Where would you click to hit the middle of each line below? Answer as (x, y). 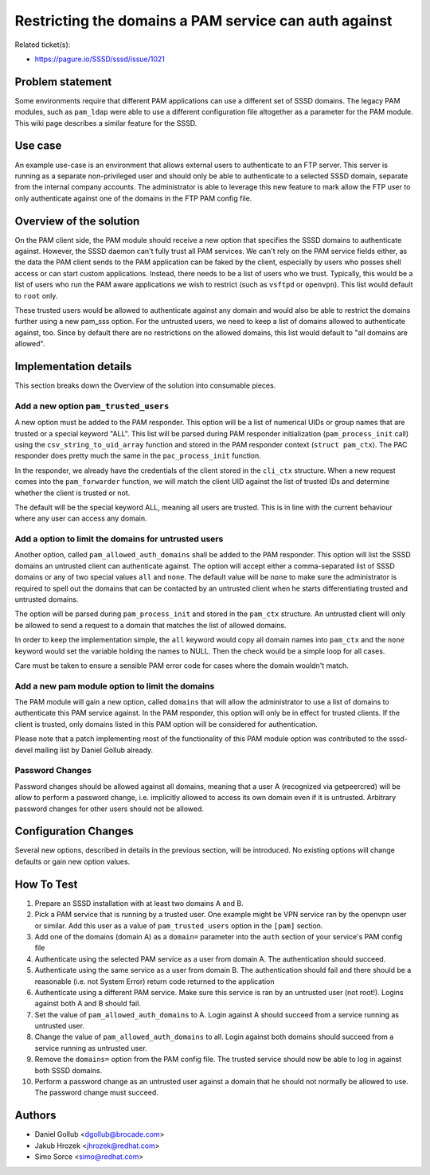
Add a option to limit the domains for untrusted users (119, 539)
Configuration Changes (74, 831)
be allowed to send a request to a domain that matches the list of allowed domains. (150, 625)
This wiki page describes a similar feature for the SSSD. (106, 123)
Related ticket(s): (43, 45)
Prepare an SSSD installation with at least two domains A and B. (139, 903)
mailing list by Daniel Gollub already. (94, 750)
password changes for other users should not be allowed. (109, 809)
